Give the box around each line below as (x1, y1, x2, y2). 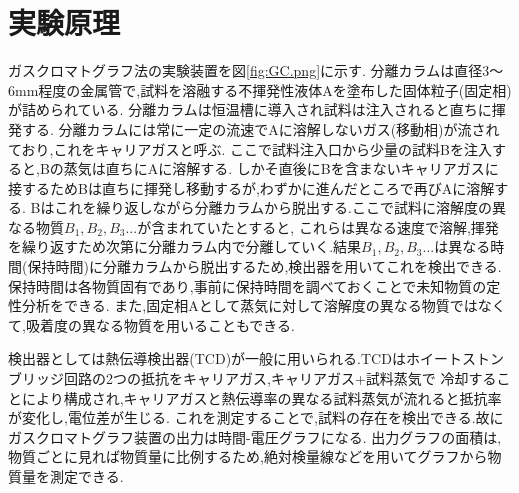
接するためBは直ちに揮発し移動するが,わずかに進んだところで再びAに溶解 (8, 177, 495, 198)
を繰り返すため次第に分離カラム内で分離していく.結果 (8, 236, 362, 257)
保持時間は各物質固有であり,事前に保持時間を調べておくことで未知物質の (8, 275, 487, 296)
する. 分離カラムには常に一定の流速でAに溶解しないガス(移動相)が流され (21, 118, 500, 139)
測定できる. (49, 466, 124, 486)
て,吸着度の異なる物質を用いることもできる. (8, 314, 295, 335)
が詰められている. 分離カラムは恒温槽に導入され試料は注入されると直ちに (8, 99, 492, 120)
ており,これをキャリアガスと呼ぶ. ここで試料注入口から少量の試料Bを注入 (8, 138, 492, 159)
